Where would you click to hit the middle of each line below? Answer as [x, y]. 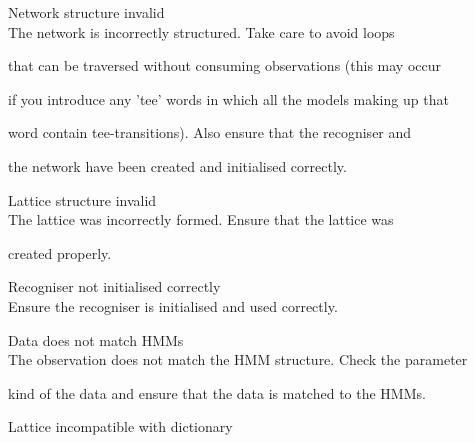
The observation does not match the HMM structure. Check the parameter [238, 359]
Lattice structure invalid [82, 199]
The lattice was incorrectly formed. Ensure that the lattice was [201, 219]
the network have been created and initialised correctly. [177, 165]
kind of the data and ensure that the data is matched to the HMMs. [217, 392]
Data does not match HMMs [96, 339]
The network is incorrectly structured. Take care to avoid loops [201, 31]
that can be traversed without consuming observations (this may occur [224, 65]
